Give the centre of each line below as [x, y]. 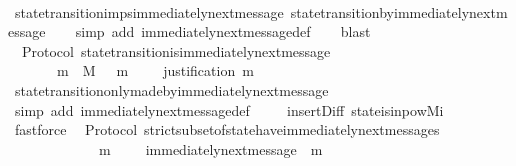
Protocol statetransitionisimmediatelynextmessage [176, 50]
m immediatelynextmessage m [210, 148]
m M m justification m [155, 70]
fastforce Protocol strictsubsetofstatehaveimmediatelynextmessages [227, 129]
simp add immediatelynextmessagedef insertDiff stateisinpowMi [229, 109]
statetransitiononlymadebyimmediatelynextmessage [171, 89]
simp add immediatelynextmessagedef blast [223, 31]
